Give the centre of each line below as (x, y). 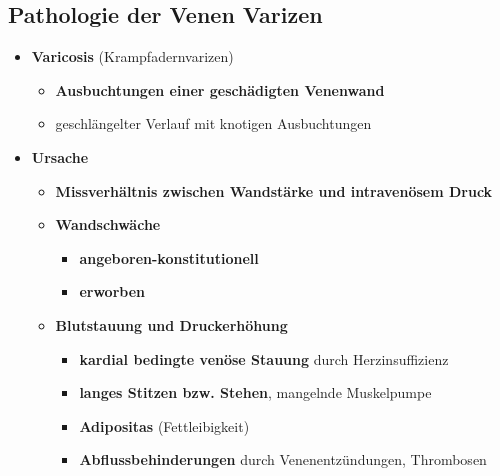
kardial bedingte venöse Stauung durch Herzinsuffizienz (264, 358)
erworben (112, 291)
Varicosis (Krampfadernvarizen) (132, 56)
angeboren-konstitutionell (169, 257)
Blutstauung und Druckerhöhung (171, 324)
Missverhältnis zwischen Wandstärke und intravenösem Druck (274, 190)
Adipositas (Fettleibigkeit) (164, 425)
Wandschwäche (108, 224)
